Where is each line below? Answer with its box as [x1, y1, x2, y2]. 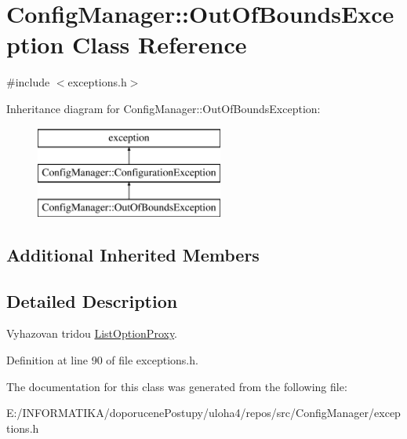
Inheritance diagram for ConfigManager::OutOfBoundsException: [6, 100, 321, 116]
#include [6, 74, 50, 90]
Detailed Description [6, 288, 178, 313]
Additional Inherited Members [6, 242, 260, 266]
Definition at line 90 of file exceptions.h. [6, 352, 198, 368]
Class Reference [72, 28, 247, 60]
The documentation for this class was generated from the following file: [6, 378, 347, 394]
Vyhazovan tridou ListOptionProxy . [6, 325, 178, 342]
